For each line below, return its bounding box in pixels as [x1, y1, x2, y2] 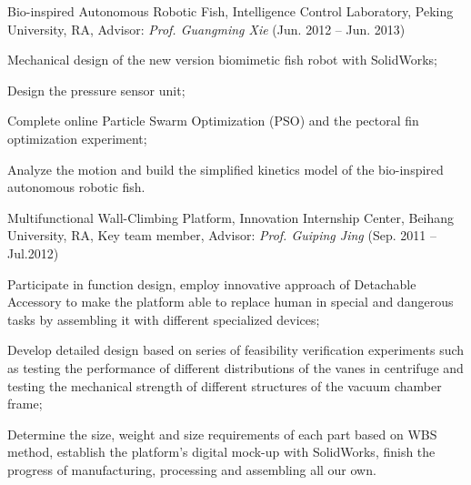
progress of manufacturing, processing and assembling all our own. [7, 460, 376, 479]
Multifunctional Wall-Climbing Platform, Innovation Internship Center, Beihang [7, 207, 455, 227]
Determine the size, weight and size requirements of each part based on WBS [7, 424, 437, 443]
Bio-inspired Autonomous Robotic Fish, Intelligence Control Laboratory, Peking [7, 2, 454, 20]
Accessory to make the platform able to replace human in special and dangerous [7, 292, 454, 311]
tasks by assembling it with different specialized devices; [7, 309, 320, 328]
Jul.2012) [7, 243, 59, 262]
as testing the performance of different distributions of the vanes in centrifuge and [7, 358, 464, 377]
